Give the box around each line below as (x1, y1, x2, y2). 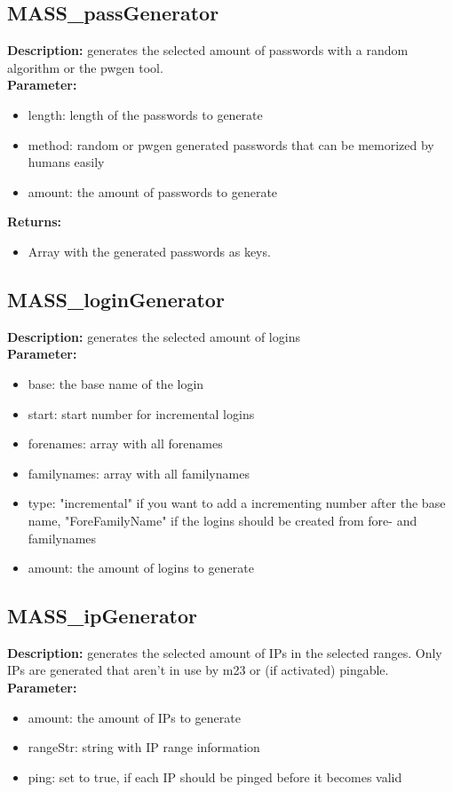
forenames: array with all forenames (28, 434, 223, 453)
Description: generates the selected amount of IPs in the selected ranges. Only (7, 643, 442, 661)
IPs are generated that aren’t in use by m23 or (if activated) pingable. (7, 661, 389, 679)
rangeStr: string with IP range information (28, 738, 260, 756)
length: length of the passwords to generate (28, 105, 263, 123)
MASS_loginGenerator (7, 285, 225, 313)
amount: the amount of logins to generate (28, 558, 254, 577)
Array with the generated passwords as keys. (28, 242, 271, 260)
